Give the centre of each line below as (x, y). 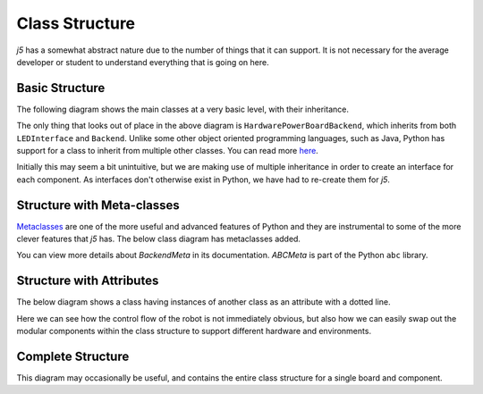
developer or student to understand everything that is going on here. (143, 62)
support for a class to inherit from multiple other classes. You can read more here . (168, 151)
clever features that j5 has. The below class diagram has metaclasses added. (159, 239)
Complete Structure (73, 356)
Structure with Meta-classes (98, 205)
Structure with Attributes (88, 281)
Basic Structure (61, 88)
